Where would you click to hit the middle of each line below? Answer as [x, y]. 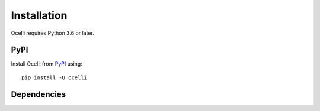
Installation [39, 15]
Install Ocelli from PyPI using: [47, 64]
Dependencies [39, 94]
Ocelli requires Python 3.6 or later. [52, 33]
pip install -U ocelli [55, 77]
